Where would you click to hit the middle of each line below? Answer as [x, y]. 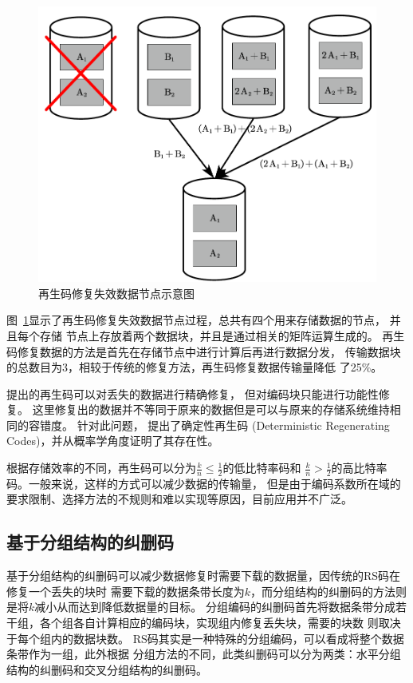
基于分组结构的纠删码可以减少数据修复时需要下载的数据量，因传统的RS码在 [204, 576]
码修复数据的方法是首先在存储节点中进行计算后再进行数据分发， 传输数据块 [204, 351]
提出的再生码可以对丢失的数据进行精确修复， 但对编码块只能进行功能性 [193, 393]
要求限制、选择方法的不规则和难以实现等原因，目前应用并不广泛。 [179, 499]
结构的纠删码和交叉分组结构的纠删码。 [107, 669]
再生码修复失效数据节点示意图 [116, 293]
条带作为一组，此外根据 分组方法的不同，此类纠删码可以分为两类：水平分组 [204, 654]
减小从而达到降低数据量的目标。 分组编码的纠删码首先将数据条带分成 [215, 607]
